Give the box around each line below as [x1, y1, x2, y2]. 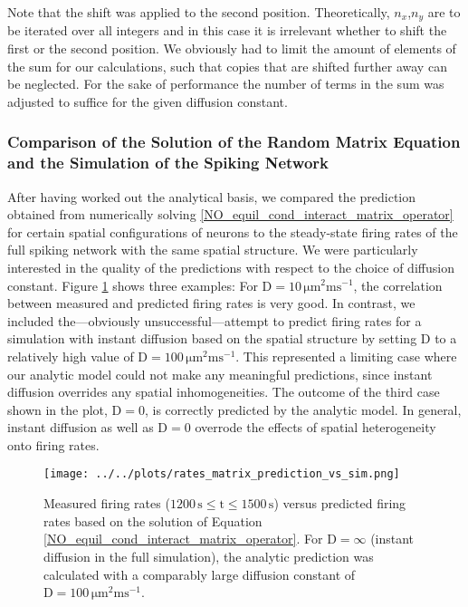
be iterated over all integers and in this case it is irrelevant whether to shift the [7, 21, 447, 40]
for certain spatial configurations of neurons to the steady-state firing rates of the [7, 222, 458, 241]
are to [427, 3, 461, 21]
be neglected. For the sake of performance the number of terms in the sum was [7, 74, 444, 93]
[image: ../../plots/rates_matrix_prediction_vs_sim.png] [43, 467, 400, 481]
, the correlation [353, 275, 443, 294]
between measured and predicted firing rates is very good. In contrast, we [7, 294, 415, 313]
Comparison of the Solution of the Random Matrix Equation [7, 130, 461, 153]
